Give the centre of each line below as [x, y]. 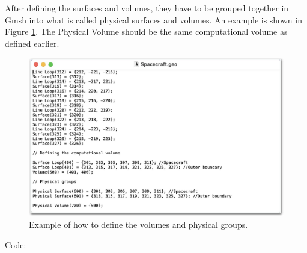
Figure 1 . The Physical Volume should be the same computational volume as [146, 32]
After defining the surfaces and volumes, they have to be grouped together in [147, 8]
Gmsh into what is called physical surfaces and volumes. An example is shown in [153, 20]
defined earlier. [32, 43]
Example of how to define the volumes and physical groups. [138, 224]
